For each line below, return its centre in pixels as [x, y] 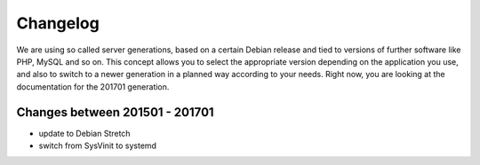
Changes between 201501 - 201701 [115, 112]
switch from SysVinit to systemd [98, 145]
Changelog [58, 23]
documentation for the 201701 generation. [93, 86]
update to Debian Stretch [84, 133]
